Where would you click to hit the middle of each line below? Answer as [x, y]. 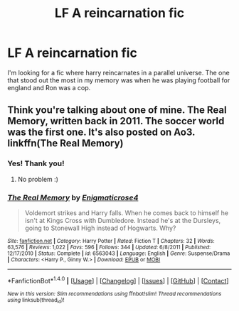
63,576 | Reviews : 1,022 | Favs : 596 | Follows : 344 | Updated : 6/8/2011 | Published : [109, 247]
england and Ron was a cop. [49, 87]
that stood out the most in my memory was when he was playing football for [119, 80]
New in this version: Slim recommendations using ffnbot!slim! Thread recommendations [115, 294]
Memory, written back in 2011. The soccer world [116, 121]
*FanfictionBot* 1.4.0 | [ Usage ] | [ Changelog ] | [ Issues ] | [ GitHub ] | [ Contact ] [118, 280]
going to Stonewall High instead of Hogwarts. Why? [100, 228]
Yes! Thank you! [36, 163]
